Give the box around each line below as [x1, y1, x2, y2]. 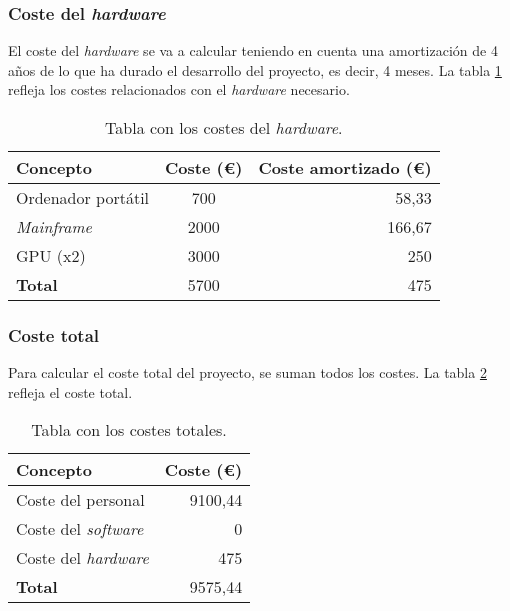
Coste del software [16, 517, 144, 541]
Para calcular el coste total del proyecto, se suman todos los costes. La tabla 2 [8, 362, 487, 383]
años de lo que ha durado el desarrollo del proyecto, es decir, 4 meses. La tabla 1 [8, 59, 502, 80]
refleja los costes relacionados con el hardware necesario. [8, 79, 350, 100]
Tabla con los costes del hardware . [105, 116, 343, 139]
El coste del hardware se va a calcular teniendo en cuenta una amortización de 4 [8, 40, 498, 61]
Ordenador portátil [16, 186, 150, 209]
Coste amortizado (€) [258, 156, 432, 179]
